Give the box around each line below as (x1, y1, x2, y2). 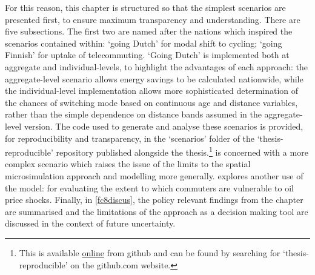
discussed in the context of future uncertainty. (5, 217, 176, 230)
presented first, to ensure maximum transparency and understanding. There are (5, 13, 300, 25)
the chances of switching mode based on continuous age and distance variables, (5, 96, 298, 108)
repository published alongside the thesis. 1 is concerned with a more (56, 144, 308, 158)
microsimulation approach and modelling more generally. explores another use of (5, 169, 303, 182)
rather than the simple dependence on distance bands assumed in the (5, 108, 262, 121)
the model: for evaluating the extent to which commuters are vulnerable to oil (5, 181, 294, 194)
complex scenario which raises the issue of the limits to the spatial (5, 157, 251, 170)
